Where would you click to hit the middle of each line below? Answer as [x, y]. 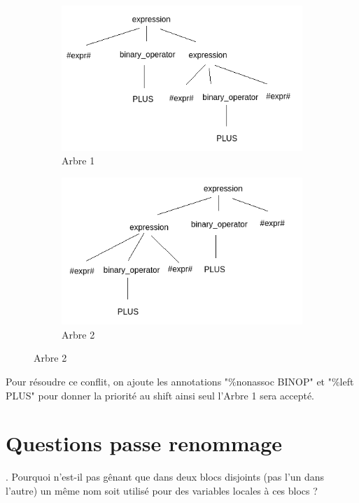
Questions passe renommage [144, 443]
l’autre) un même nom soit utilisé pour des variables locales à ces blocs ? [162, 490]
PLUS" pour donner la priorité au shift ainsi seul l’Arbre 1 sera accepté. [160, 395]
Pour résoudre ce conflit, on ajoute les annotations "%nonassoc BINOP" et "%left [180, 381]
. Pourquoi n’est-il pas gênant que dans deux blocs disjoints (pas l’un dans [165, 477]
